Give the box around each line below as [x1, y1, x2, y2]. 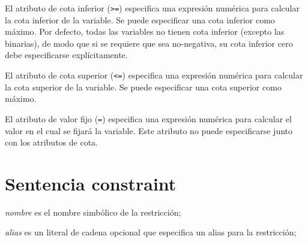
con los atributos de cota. [5, 136, 98, 149]
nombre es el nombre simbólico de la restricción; [5, 205, 181, 218]
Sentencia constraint [5, 171, 177, 195]
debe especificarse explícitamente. [5, 49, 128, 61]
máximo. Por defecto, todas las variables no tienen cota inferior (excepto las [5, 25, 285, 38]
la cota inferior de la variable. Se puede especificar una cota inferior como [5, 13, 275, 26]
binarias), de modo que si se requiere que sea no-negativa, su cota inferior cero [5, 37, 293, 49]
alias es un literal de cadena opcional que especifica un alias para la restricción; [5, 226, 297, 238]
